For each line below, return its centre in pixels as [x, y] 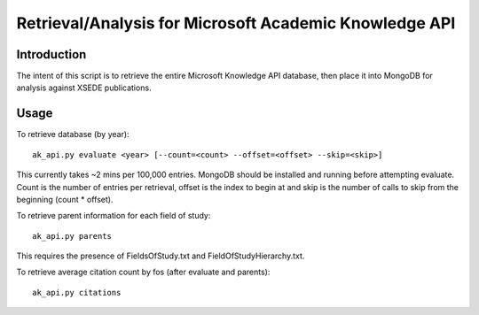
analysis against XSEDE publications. [84, 88]
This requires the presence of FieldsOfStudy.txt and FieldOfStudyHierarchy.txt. [161, 256]
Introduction [51, 54]
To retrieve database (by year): [73, 134]
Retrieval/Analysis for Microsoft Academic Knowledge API [236, 23]
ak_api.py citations [77, 292]
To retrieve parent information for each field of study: [114, 216]
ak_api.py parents [72, 236]
